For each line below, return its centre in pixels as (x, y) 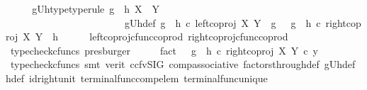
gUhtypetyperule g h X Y (96, 9)
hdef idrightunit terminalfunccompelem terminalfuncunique (137, 78)
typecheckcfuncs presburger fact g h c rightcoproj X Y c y (164, 50)
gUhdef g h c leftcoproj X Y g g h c (222, 22)
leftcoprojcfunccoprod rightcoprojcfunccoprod (189, 36)
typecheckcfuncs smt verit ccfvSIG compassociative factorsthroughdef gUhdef (183, 64)
